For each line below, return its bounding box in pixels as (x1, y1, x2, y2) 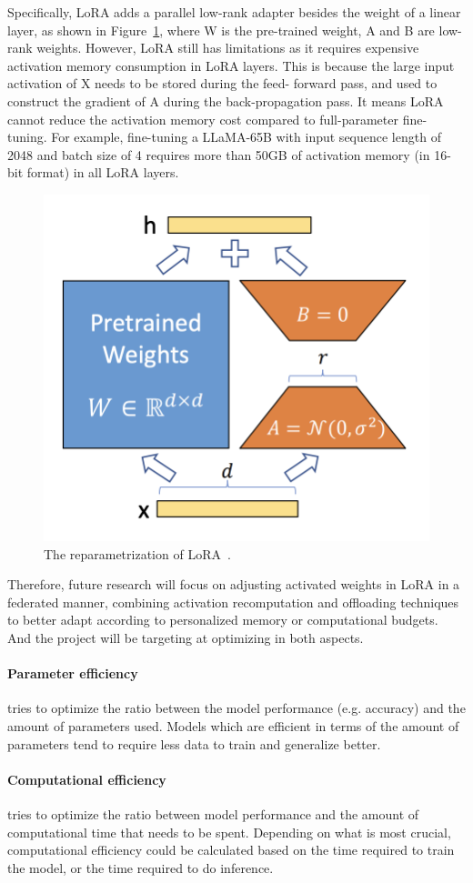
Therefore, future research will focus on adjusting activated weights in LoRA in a (7, 575, 460, 594)
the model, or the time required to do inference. (7, 858, 274, 877)
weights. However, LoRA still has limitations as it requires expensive (36, 38, 419, 57)
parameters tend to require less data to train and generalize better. (7, 734, 381, 753)
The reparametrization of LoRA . (44, 544, 231, 563)
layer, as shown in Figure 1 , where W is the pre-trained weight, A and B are (7, 20, 435, 39)
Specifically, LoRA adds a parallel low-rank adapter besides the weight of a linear (7, 3, 461, 21)
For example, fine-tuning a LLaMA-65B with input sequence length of (51, 127, 441, 146)
